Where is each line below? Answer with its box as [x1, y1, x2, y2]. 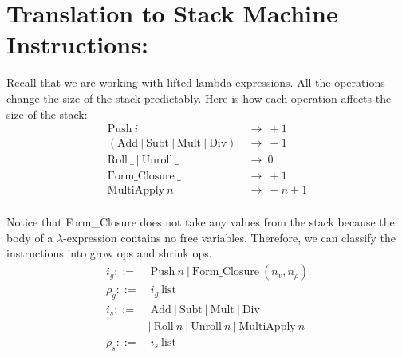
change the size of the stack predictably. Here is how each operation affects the [6, 89, 392, 106]
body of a [6, 229, 53, 245]
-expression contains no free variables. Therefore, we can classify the [63, 229, 396, 245]
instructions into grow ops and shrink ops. [6, 245, 212, 261]
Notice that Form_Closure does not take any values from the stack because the [6, 214, 395, 230]
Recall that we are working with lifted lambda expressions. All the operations [6, 74, 385, 91]
